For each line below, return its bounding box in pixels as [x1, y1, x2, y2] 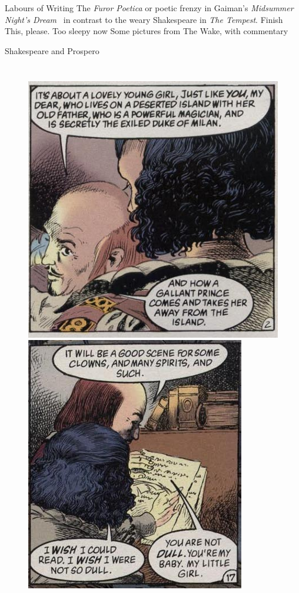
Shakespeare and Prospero [5, 44, 99, 56]
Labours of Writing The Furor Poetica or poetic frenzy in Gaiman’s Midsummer [5, 2, 294, 14]
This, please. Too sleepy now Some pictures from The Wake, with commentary [5, 25, 288, 37]
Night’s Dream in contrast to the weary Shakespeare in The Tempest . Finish [5, 13, 283, 25]
